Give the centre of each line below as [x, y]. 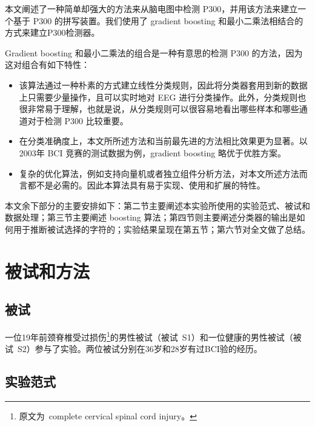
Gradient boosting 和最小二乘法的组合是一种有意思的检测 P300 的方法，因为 [154, 52]
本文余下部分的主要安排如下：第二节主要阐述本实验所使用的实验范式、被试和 [157, 205]
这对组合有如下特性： [47, 65]
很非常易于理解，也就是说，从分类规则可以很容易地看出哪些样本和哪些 [159, 109]
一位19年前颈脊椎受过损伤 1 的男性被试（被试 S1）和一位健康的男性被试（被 [153, 336]
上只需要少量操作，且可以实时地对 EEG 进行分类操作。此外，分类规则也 [163, 97]
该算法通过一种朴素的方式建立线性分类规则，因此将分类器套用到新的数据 [163, 85]
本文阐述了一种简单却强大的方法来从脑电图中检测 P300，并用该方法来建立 [151, 8]
